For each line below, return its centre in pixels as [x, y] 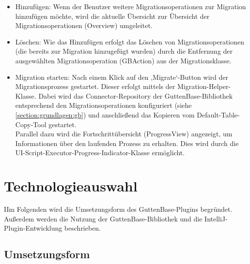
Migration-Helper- [204, 86]
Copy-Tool [31, 124]
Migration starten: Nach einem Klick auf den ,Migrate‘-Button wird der [122, 77]
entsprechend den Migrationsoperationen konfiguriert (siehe [103, 105]
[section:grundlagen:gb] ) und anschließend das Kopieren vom [105, 114]
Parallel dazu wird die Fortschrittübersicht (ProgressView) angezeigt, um [124, 134]
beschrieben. [83, 228]
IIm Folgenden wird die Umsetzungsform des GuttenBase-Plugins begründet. [118, 209]
